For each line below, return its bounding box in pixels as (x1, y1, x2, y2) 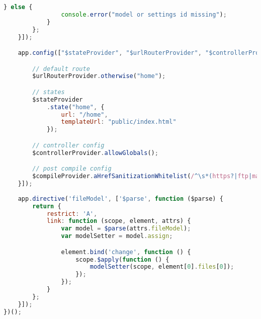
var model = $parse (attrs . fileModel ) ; (61, 225, 191, 232)
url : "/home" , (61, 111, 108, 118)
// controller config (32, 141, 105, 149)
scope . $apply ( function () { (75, 256, 169, 263)
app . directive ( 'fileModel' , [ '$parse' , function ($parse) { (18, 195, 223, 202)
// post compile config (32, 165, 112, 173)
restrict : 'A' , (46, 210, 98, 217)
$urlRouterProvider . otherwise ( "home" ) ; (32, 72, 166, 80)
